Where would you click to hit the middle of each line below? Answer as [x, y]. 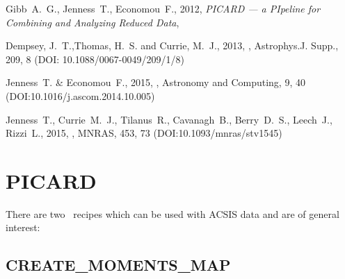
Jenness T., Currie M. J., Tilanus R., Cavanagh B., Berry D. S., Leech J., [169, 119]
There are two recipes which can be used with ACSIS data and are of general [172, 213]
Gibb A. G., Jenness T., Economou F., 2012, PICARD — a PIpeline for [163, 8]
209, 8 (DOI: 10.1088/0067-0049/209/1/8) [95, 59]
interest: [23, 227]
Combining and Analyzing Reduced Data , [93, 22]
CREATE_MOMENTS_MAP [118, 265]
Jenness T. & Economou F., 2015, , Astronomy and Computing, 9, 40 [155, 82]
